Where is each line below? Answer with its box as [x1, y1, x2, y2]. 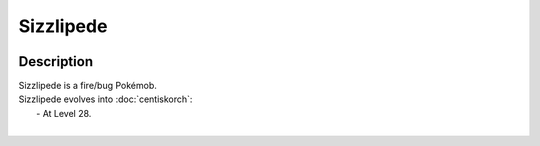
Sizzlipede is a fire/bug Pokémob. [18, 80, 157, 92]
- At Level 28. [36, 107, 92, 119]
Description [18, 53, 94, 70]
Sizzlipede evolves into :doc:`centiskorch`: [18, 93, 193, 105]
